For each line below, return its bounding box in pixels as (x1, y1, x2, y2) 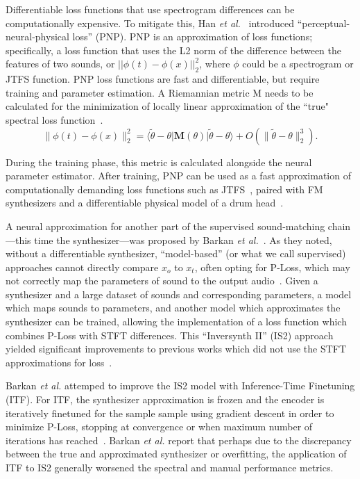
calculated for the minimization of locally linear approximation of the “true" (6, 99, 329, 113)
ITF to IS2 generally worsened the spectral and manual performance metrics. (6, 460, 334, 475)
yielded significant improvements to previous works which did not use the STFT (6, 341, 347, 356)
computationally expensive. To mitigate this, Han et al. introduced (6, 15, 294, 30)
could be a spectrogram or (242, 56, 354, 71)
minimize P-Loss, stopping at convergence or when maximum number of (6, 419, 313, 434)
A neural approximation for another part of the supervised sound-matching (6, 218, 325, 233)
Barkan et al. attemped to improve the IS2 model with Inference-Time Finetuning (6, 378, 355, 393)
